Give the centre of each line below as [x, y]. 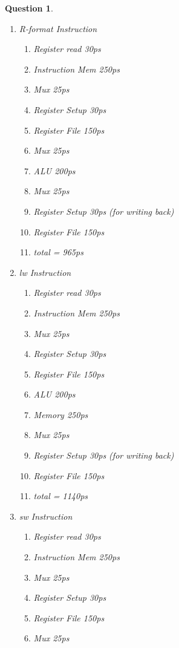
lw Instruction [45, 272]
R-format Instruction [58, 28]
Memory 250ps [61, 414]
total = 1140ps [61, 496]
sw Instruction [46, 516]
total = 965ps [58, 252]
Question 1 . [29, 8]
